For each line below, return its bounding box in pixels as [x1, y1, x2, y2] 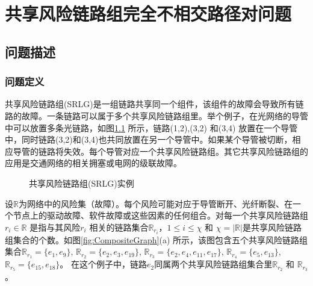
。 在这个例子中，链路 [60, 258, 147, 270]
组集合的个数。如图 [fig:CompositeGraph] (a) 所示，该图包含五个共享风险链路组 [5, 233, 308, 246]
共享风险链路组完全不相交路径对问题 [5, 1, 292, 26]
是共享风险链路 [242, 220, 302, 233]
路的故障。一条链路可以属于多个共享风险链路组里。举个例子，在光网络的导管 [5, 109, 308, 122]
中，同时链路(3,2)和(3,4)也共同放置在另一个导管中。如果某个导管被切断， [5, 133, 293, 146]
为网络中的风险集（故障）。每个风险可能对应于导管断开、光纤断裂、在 [18, 197, 293, 210]
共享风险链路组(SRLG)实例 [29, 176, 134, 189]
